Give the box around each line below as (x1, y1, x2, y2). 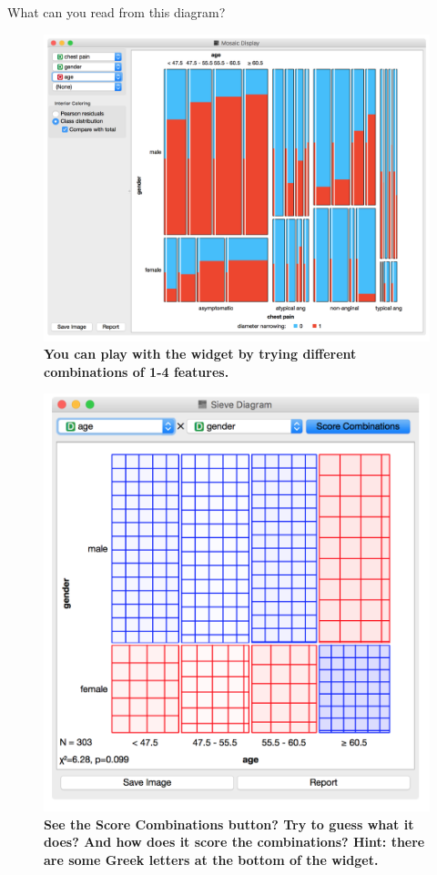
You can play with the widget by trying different (44, 344, 357, 363)
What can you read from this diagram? (7, 3, 226, 21)
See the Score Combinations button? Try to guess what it (44, 814, 414, 833)
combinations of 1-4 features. (44, 361, 229, 381)
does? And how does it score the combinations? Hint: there (44, 832, 425, 851)
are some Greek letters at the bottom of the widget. (44, 850, 379, 869)
